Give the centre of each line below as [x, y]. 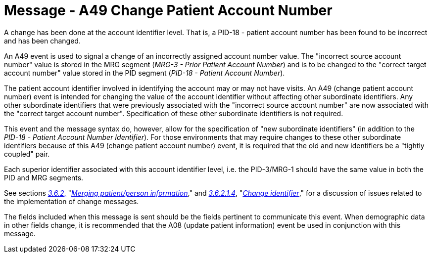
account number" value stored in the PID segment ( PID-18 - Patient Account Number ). [144, 73]
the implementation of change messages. [72, 201]
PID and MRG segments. [44, 177]
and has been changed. [42, 41]
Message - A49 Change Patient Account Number [168, 10]
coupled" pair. [27, 154]
